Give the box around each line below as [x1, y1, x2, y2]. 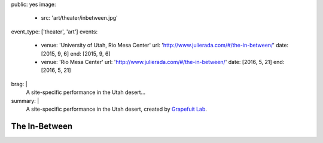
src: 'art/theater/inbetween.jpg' [41, 14, 118, 22]
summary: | [11, 97, 39, 104]
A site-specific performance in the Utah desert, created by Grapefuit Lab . [26, 105, 208, 112]
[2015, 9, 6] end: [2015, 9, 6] [41, 50, 111, 57]
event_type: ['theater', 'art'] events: [11, 28, 98, 35]
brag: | [11, 80, 28, 87]
